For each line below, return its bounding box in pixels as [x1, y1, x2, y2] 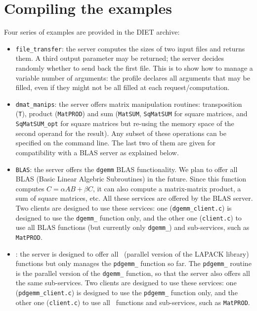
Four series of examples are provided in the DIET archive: [4, 27, 180, 37]
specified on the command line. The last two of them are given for [15, 137, 216, 148]
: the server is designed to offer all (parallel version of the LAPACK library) [15, 248, 249, 259]
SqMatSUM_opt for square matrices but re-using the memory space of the [15, 118, 234, 129]
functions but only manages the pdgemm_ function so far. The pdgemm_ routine [15, 258, 252, 268]
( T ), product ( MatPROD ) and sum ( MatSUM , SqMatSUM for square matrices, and [15, 108, 248, 119]
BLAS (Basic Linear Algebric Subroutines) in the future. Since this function [15, 174, 247, 184]
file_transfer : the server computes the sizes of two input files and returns [15, 43, 245, 53]
